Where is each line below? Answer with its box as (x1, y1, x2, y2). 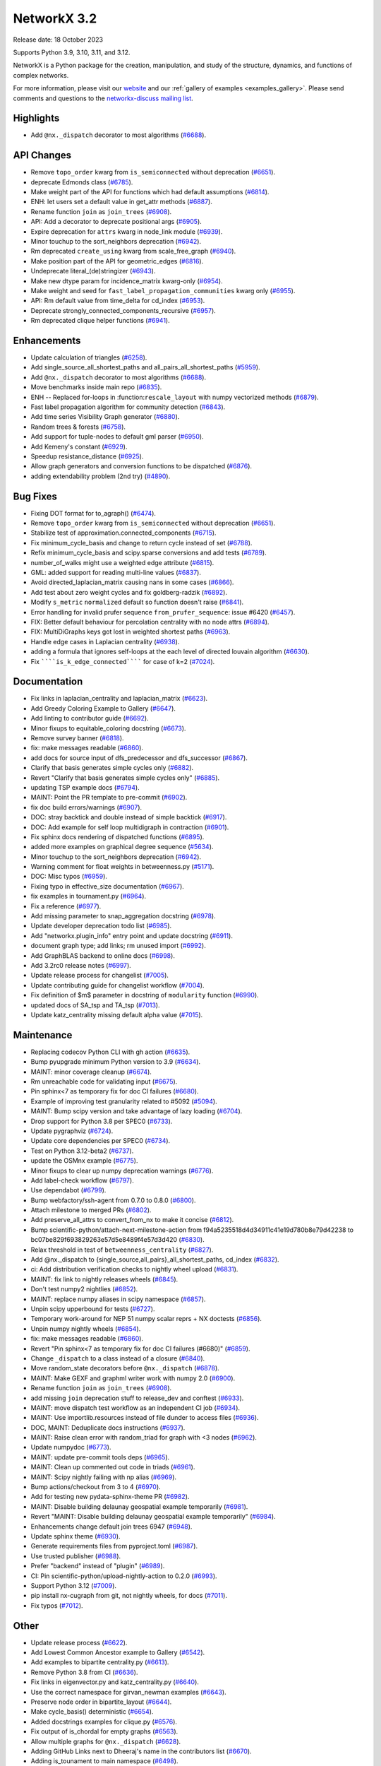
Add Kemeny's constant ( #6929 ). (30, 442, 128, 451)
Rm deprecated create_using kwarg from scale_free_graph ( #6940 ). (30, 247, 236, 256)
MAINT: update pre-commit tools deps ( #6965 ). (30, 1452, 170, 1462)
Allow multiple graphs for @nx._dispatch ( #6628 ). (30, 1737, 181, 1746)
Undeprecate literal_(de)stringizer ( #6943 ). (30, 267, 156, 275)
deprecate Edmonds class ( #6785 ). (30, 177, 133, 186)
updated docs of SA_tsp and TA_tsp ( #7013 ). (30, 1000, 160, 1009)
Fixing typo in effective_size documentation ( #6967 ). (30, 882, 185, 890)
